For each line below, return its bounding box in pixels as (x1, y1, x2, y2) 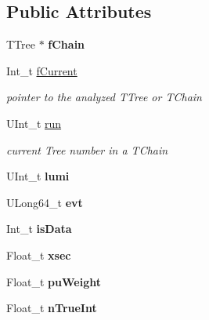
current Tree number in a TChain (6, 141, 168, 158)
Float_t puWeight (6, 273, 101, 289)
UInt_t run (6, 115, 62, 131)
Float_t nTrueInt (6, 300, 97, 316)
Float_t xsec (6, 246, 71, 263)
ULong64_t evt (6, 194, 83, 210)
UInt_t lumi (6, 168, 70, 184)
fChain (48, 36, 85, 53)
